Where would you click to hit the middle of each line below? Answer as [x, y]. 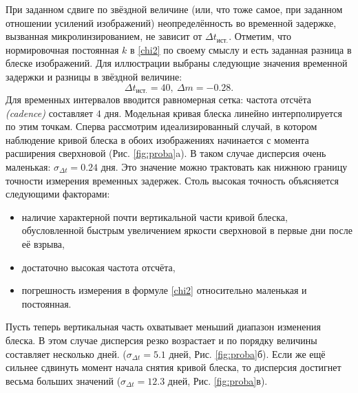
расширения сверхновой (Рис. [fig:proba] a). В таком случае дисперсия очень [166, 153]
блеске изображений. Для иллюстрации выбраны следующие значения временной [177, 63]
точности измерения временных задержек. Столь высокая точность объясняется [172, 180]
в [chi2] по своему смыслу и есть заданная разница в [241, 49]
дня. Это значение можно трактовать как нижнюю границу [224, 166]
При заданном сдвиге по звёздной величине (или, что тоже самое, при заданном [174, 9]
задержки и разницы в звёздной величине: [94, 76]
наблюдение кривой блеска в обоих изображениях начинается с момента [157, 139]
